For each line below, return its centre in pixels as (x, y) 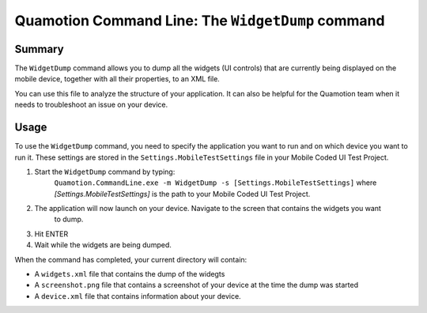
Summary (39, 49)
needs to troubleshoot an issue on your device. (91, 105)
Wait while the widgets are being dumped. (103, 245)
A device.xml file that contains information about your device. (138, 296)
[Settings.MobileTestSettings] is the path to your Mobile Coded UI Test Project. (182, 194)
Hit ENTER (51, 234)
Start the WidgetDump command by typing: (105, 172)
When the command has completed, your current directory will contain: (131, 259)
